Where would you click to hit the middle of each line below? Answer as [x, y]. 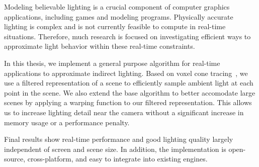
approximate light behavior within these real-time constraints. [100, 46]
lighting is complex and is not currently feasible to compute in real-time [115, 26]
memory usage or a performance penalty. [67, 122]
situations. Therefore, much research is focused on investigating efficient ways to [127, 36]
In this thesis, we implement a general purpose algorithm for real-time [112, 63]
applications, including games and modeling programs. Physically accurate [119, 16]
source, [15, 159]
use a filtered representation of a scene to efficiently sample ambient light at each [129, 83]
